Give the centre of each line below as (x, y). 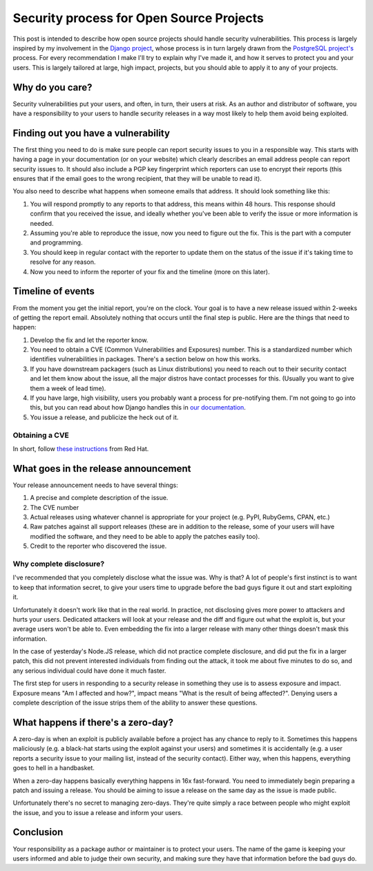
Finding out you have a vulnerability (92, 133)
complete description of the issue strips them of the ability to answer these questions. (135, 703)
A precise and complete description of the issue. (99, 498)
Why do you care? (52, 87)
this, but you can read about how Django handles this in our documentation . (138, 408)
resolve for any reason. (63, 262)
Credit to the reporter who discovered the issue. (98, 546)
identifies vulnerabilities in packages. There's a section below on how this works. (145, 359)
